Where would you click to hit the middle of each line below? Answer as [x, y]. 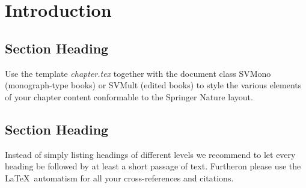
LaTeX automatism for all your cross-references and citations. [119, 177]
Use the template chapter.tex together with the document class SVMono [138, 73]
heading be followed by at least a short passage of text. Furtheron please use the [153, 166]
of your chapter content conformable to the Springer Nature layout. [129, 96]
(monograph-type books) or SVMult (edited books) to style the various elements [153, 85]
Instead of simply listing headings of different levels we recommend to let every [150, 154]
